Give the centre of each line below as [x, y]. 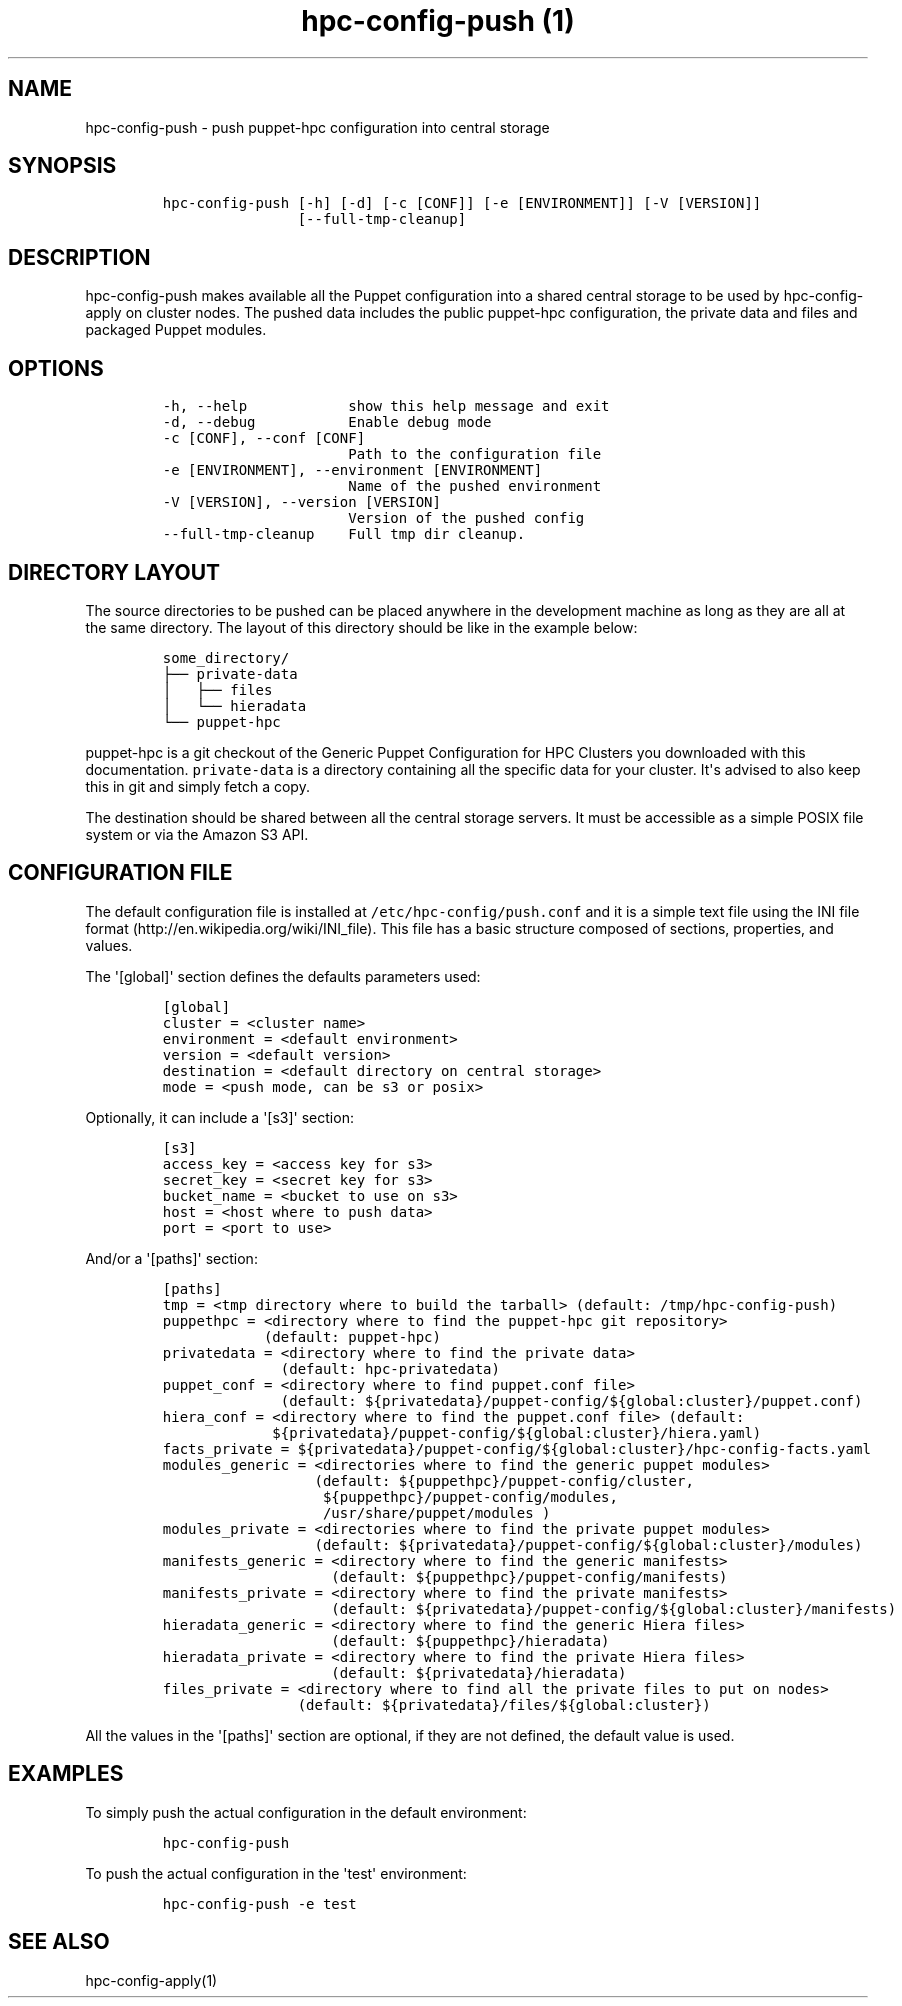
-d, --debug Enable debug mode [327, 422]
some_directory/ [226, 657]
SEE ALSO [59, 1942]
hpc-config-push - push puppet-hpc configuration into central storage [317, 127]
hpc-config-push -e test [259, 1903]
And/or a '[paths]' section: [171, 1258]
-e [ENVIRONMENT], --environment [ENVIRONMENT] [352, 470]
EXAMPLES [66, 1774]
